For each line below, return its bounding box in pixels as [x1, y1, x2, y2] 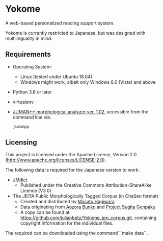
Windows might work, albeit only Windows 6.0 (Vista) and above [20, 79, 156, 85]
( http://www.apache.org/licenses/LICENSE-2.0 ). [5, 157, 106, 163]
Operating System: [12, 63, 52, 69]
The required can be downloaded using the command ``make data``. [5, 230, 148, 236]
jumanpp [12, 124, 29, 129]
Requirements [5, 50, 51, 59]
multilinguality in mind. [5, 35, 52, 41]
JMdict [12, 177, 28, 183]
